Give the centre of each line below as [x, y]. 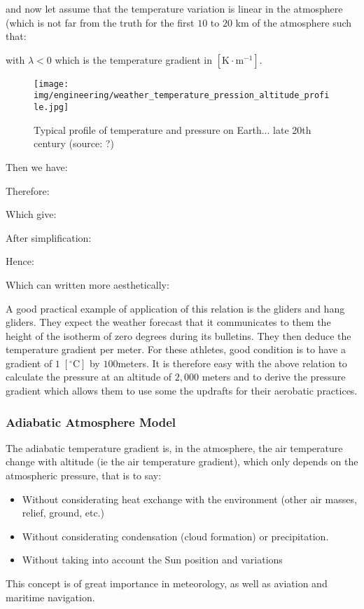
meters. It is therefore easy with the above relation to [232, 363]
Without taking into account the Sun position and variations [152, 560]
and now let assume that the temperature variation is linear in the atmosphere [174, 8]
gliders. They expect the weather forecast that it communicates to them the [168, 322]
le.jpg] [51, 108]
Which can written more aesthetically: [87, 284]
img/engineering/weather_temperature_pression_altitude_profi [182, 96]
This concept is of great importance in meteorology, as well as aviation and [167, 583]
